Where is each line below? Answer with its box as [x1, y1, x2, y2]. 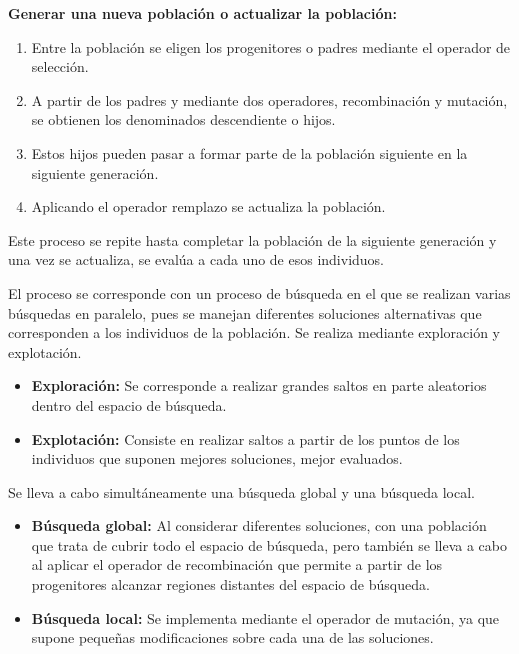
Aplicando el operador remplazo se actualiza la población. [31, 196, 386, 217]
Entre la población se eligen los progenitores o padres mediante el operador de [31, 36, 511, 57]
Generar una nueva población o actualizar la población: [8, 3, 397, 23]
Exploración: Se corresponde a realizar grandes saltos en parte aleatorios [31, 375, 487, 396]
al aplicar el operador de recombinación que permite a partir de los [31, 554, 443, 575]
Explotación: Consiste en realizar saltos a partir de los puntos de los [31, 428, 460, 449]
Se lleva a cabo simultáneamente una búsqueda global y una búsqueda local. [8, 481, 475, 502]
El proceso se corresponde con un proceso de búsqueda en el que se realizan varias [8, 282, 511, 303]
